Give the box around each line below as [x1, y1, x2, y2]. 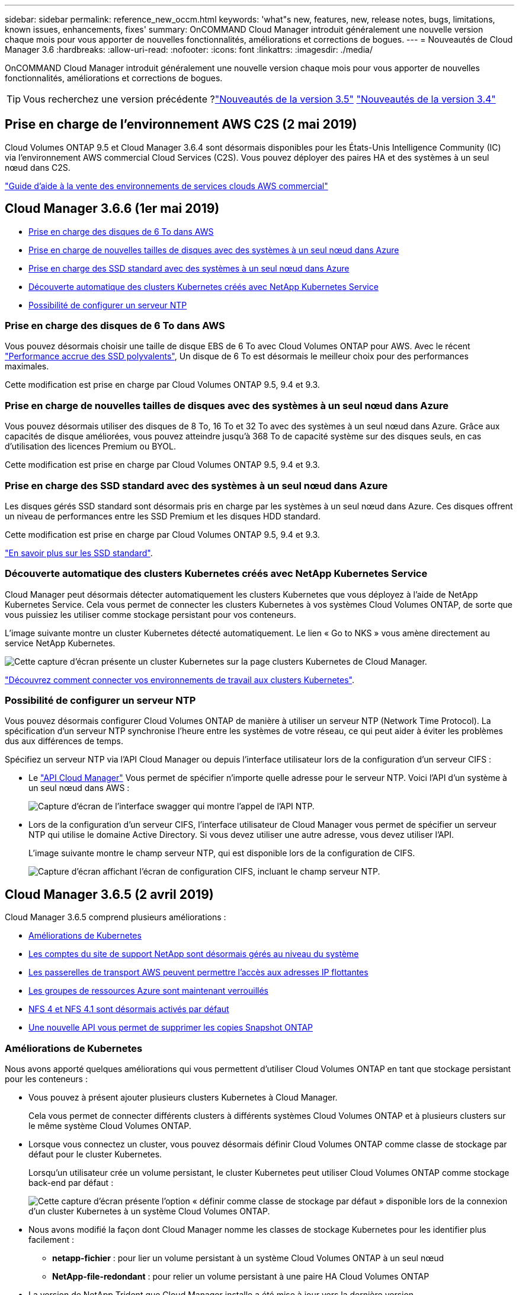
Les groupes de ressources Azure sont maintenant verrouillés [28, 985, 268, 996]
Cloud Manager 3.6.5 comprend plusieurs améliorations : [5, 912, 226, 923]
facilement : [28, 1235, 75, 1245]
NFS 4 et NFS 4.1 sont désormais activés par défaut [28, 1004, 229, 1015]
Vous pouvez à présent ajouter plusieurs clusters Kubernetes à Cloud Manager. [28, 1092, 338, 1103]
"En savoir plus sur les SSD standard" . [5, 547, 153, 558]
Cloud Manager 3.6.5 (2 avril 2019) [5, 886, 214, 902]
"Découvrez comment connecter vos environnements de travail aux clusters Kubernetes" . [5, 674, 355, 685]
